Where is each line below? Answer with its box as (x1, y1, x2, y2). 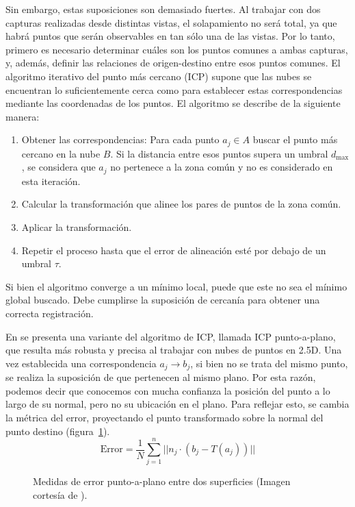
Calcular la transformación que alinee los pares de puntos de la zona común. (21, 197, 341, 211)
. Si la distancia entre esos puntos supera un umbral (110, 146, 328, 160)
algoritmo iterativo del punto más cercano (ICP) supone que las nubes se (5, 69, 312, 83)
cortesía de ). (33, 487, 88, 502)
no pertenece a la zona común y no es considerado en (110, 160, 333, 174)
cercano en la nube (21, 146, 101, 160)
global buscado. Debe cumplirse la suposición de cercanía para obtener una (5, 293, 320, 307)
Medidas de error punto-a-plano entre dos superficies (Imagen (33, 474, 291, 489)
